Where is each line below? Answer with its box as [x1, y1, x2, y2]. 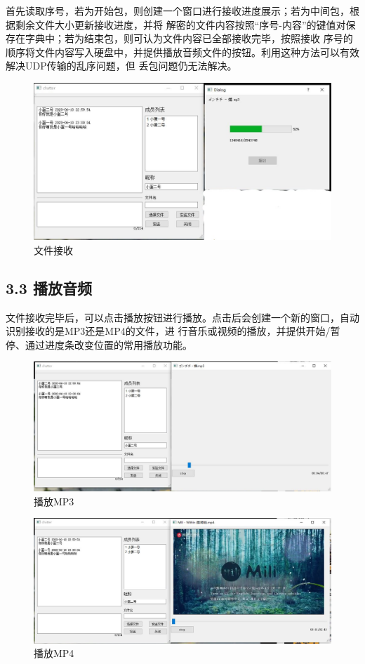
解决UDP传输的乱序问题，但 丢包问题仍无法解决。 [6, 58, 237, 73]
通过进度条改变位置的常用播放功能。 [25, 337, 192, 352]
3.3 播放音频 [6, 277, 92, 298]
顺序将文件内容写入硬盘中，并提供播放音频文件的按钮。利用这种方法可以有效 [6, 44, 359, 59]
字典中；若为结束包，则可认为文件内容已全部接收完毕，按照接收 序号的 [25, 31, 353, 46]
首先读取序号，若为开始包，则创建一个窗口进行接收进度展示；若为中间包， [6, 4, 350, 18]
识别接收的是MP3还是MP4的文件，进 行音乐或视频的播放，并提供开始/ [6, 324, 331, 338]
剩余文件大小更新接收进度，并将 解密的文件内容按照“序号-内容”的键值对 [15, 17, 346, 32]
